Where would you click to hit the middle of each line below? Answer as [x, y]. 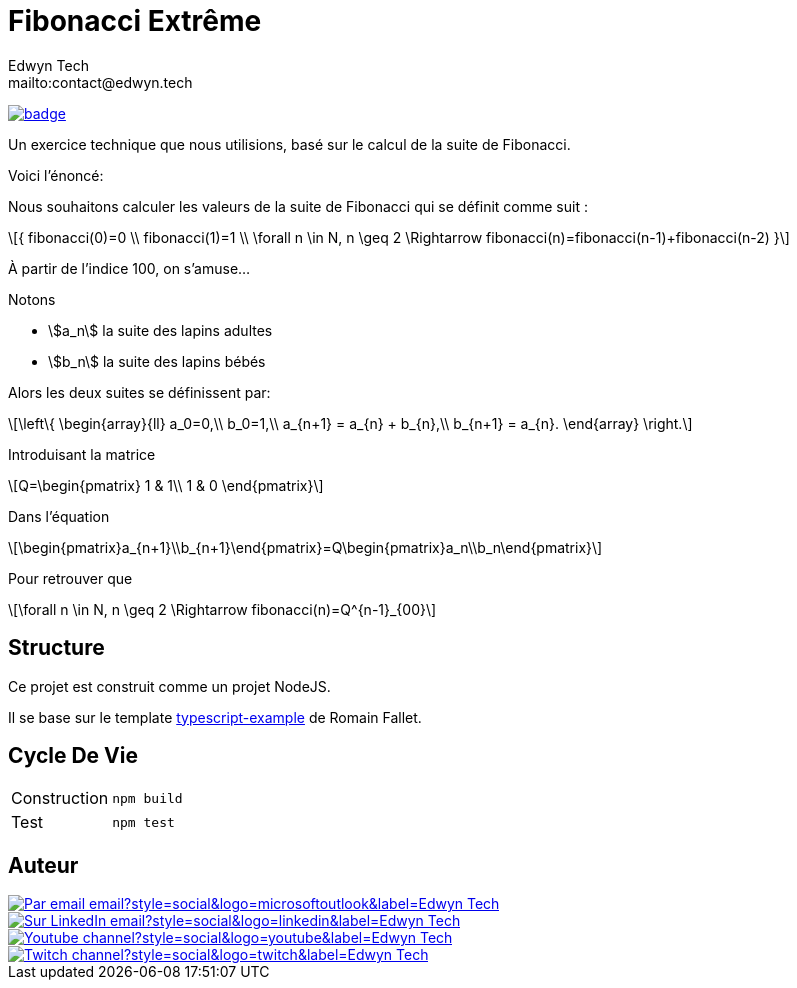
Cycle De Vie [73, 756]
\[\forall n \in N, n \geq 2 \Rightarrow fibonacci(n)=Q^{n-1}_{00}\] [222, 609]
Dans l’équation [59, 516]
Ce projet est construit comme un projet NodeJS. [169, 686]
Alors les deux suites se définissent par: [139, 392]
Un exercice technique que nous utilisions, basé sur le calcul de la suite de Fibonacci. [289, 144]
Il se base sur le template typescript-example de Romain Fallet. [215, 717]
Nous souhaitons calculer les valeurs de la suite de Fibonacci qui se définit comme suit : [298, 206]
